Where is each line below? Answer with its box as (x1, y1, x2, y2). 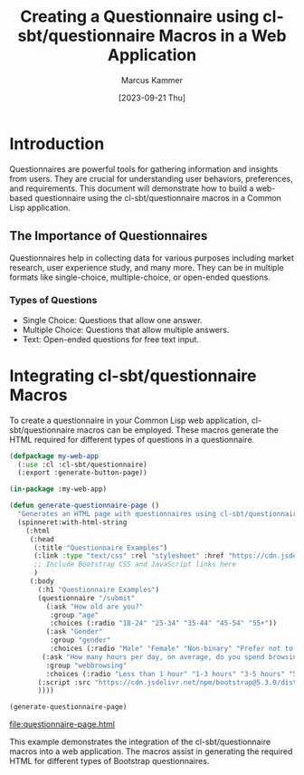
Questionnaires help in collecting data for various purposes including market (9, 252, 294, 263)
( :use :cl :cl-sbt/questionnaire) (17, 460, 147, 469)
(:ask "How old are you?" (45, 602, 144, 611)
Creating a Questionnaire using (19, 6, 260, 27)
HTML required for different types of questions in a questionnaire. (9, 434, 255, 445)
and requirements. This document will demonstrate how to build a (9, 183, 254, 194)
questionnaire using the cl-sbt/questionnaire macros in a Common (34, 192, 282, 203)
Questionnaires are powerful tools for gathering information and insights (9, 163, 279, 174)
